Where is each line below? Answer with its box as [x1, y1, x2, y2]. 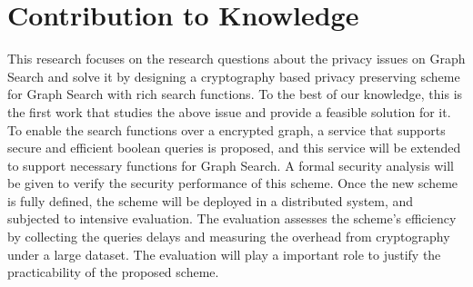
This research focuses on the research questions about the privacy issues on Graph [7, 49, 466, 68]
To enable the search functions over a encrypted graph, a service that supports [7, 120, 446, 139]
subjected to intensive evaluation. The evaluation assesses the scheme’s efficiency [7, 209, 457, 228]
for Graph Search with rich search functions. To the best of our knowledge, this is [7, 84, 463, 104]
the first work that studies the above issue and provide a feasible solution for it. [7, 102, 451, 121]
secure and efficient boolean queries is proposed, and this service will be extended [7, 138, 461, 157]
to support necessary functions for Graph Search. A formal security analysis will [7, 155, 454, 174]
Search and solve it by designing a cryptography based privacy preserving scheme [7, 66, 460, 85]
